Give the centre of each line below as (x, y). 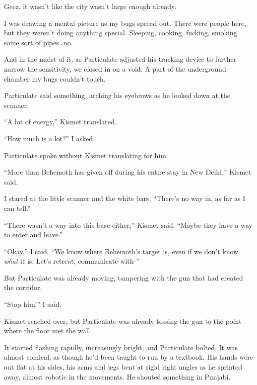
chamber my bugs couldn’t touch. (55, 78)
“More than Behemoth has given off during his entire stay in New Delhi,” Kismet (128, 172)
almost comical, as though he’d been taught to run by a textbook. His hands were (129, 357)
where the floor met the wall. (48, 331)
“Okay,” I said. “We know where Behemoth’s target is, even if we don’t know (121, 251)
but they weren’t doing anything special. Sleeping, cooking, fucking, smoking (121, 33)
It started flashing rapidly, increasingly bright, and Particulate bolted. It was (121, 347)
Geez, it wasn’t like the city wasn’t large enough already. (90, 6)
